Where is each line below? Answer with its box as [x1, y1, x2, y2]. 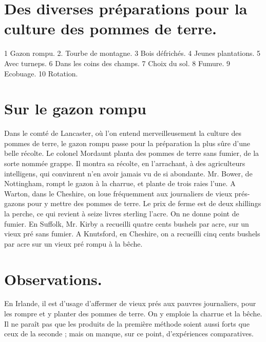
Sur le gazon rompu [4, 98, 146, 119]
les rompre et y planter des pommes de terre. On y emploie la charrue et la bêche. [4, 308, 262, 319]
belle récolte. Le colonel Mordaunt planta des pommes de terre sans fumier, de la [4, 148, 259, 158]
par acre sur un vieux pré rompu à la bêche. [4, 238, 143, 249]
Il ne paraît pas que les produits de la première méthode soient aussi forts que [4, 318, 250, 329]
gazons [4, 198, 25, 209]
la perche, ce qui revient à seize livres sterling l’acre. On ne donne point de [4, 208, 239, 218]
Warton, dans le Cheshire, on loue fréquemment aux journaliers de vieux [4, 188, 233, 198]
